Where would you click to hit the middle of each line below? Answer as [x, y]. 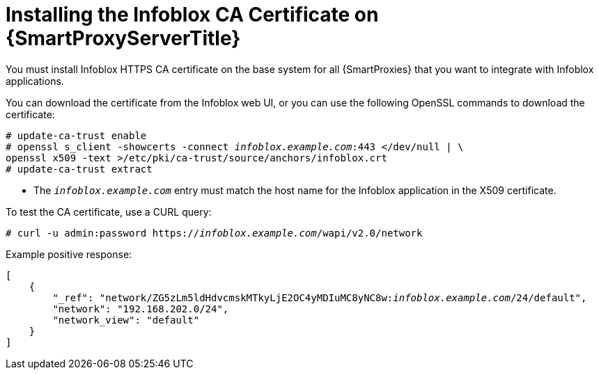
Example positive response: [69, 254]
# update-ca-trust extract [79, 169]
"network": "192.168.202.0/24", [141, 309]
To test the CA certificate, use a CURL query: [109, 212]
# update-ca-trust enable [76, 135]
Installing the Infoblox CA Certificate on [192, 15]
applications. [35, 81]
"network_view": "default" [126, 320]
